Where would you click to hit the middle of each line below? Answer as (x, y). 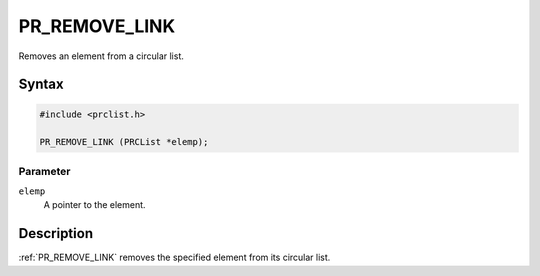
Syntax (41, 84)
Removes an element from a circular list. (101, 56)
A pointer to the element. (94, 205)
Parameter (44, 171)
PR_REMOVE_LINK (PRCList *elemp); (124, 142)
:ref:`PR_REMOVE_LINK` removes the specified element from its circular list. (174, 257)
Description (56, 233)
